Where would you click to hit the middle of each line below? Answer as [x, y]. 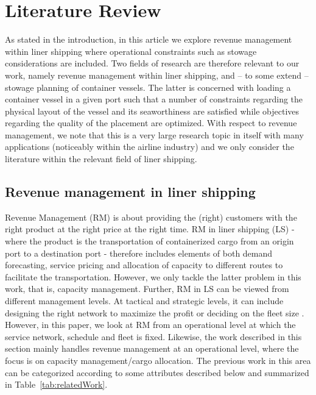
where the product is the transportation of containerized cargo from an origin [149, 241]
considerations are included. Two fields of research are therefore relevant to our [152, 63]
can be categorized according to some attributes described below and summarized [157, 372]
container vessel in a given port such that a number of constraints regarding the [154, 99]
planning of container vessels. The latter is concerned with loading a [164, 87]
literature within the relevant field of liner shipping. [101, 159]
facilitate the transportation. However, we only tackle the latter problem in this [153, 276]
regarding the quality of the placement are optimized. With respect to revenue [151, 123]
